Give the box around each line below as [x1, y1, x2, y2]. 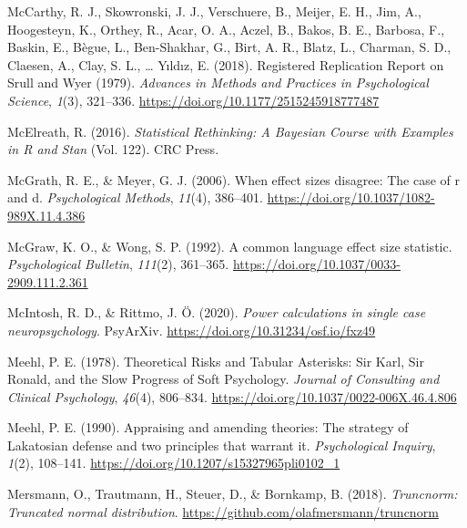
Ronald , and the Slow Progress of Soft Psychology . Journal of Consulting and [7, 369, 440, 388]
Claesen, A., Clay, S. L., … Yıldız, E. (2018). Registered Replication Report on [7, 55, 444, 74]
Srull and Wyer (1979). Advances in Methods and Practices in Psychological [7, 73, 429, 92]
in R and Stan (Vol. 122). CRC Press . [7, 140, 219, 159]
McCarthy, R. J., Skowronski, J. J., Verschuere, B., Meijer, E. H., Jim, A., [7, 2, 421, 20]
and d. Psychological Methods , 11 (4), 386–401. [7, 188, 263, 207]
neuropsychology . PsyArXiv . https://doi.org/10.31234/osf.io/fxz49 [7, 320, 376, 339]
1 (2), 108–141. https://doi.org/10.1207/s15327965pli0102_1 [7, 453, 340, 472]
